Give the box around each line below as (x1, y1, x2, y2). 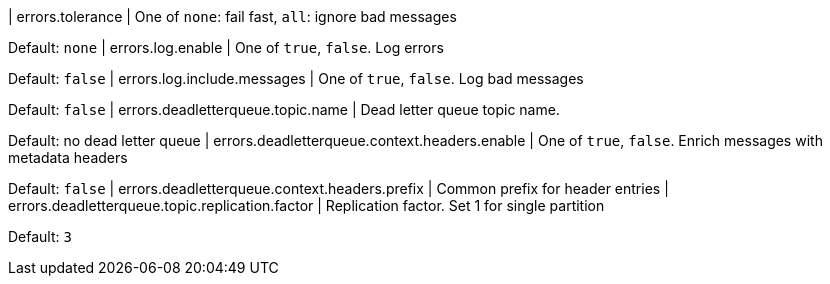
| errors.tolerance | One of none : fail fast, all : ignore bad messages (8, 8, 457, 25)
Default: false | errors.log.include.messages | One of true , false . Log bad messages (8, 70, 584, 87)
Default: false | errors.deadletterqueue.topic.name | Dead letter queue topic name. (8, 101, 560, 118)
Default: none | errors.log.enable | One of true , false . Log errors (8, 39, 444, 56)
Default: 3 (8, 228, 72, 245)
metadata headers (8, 149, 128, 166)
